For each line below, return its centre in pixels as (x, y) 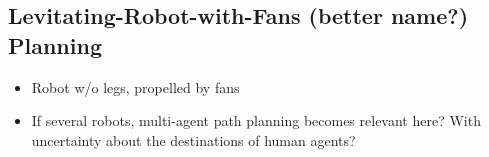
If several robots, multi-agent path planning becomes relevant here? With (256, 120)
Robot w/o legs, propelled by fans (135, 86)
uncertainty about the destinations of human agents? (193, 139)
